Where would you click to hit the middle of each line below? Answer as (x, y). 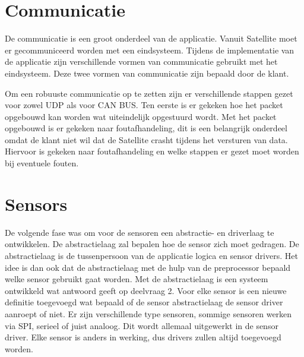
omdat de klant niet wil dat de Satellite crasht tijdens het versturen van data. (146, 139)
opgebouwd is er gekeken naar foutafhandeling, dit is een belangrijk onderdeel (146, 128)
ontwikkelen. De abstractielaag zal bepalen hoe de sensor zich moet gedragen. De (152, 244)
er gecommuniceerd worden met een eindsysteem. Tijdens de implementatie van (150, 50)
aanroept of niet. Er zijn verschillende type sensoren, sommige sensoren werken (148, 313)
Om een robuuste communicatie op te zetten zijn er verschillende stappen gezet (149, 93)
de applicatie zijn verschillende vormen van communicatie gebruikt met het (141, 61)
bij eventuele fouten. (42, 163)
